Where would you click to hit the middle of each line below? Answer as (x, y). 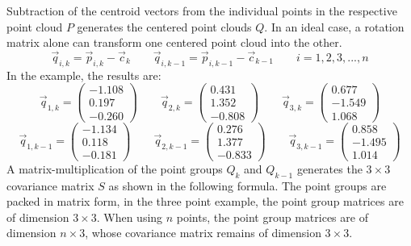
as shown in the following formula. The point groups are (247, 185)
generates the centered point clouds (164, 26)
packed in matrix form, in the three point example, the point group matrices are (205, 201)
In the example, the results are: (84, 75)
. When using (130, 217)
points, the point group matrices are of (272, 217)
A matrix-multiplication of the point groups (115, 168)
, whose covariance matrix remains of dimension (203, 233)
